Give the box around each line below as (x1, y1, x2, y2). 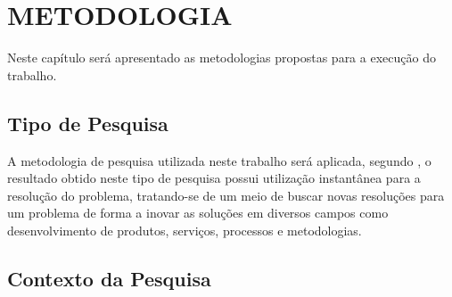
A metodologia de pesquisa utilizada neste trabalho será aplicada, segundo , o (7, 151, 431, 169)
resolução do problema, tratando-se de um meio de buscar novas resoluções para (7, 186, 445, 204)
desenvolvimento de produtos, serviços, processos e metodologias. (7, 220, 362, 239)
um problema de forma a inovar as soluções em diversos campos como (7, 203, 389, 222)
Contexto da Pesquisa (7, 264, 211, 292)
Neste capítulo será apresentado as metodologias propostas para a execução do (7, 48, 436, 67)
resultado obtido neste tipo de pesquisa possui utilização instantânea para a (7, 169, 421, 187)
